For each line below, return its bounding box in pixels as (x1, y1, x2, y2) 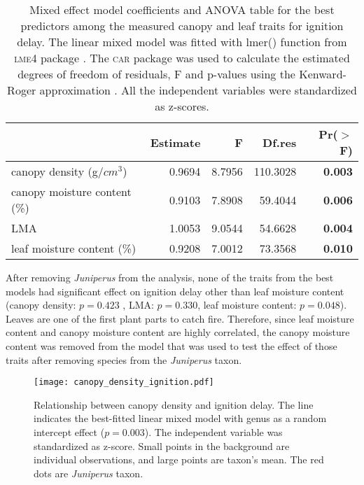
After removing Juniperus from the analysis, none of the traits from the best (6, 270, 334, 284)
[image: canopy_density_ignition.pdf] (34, 377, 214, 388)
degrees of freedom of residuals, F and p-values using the (17, 66, 295, 82)
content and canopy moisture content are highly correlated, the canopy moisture (6, 325, 350, 339)
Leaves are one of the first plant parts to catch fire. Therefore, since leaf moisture (6, 311, 354, 325)
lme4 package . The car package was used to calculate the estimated (14, 50, 350, 66)
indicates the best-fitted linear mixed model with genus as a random (34, 411, 327, 426)
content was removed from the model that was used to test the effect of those (6, 338, 337, 353)
